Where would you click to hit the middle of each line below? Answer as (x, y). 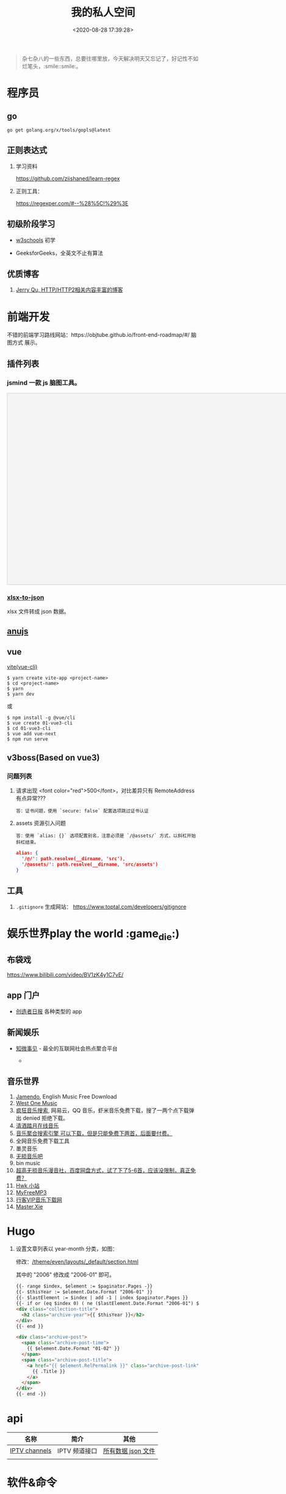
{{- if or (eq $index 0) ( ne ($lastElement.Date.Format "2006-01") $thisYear (118, 1304)
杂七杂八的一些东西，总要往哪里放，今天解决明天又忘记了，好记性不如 (110, 58)
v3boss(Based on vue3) (53, 758)
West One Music (36, 1103)
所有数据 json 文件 (129, 1451)
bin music (28, 1163)
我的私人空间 (103, 13)
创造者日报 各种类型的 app (49, 1011)
